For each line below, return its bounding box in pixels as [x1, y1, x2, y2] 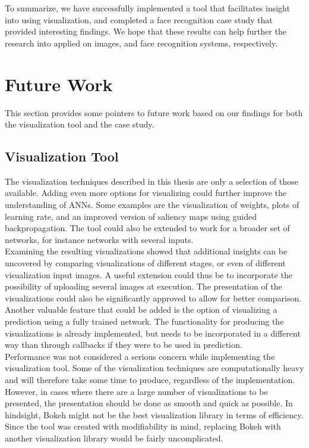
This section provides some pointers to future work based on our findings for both [5, 106, 303, 119]
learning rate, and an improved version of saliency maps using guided [5, 210, 257, 222]
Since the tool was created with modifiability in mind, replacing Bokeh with [5, 420, 281, 433]
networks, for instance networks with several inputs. [5, 233, 194, 245]
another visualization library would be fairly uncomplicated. [5, 431, 223, 444]
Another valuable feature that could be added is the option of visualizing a [5, 303, 278, 316]
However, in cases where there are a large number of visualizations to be [5, 385, 268, 397]
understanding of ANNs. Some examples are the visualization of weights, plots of [5, 198, 299, 211]
